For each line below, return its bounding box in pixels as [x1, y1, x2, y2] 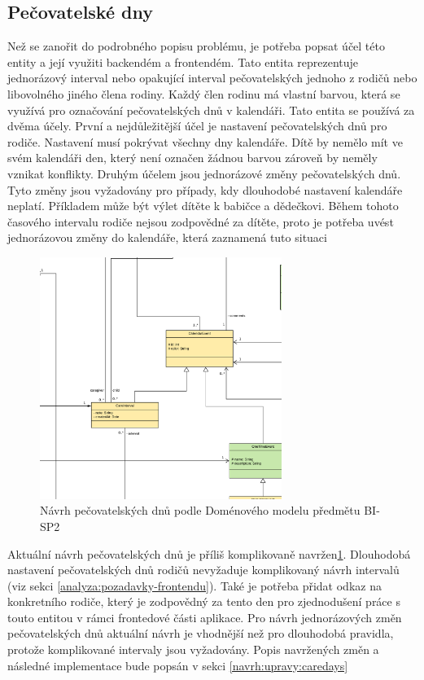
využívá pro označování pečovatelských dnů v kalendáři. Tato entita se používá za [7, 101, 415, 118]
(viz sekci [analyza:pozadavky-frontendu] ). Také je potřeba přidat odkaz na [7, 577, 382, 594]
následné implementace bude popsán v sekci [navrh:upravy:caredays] [7, 656, 348, 673]
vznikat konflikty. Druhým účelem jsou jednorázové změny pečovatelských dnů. [7, 165, 401, 182]
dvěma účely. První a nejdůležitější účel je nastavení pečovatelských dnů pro [7, 117, 387, 134]
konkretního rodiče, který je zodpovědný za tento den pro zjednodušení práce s [7, 593, 400, 610]
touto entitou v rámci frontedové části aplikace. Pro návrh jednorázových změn [7, 608, 402, 625]
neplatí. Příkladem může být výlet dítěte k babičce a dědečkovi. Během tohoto [7, 197, 399, 214]
